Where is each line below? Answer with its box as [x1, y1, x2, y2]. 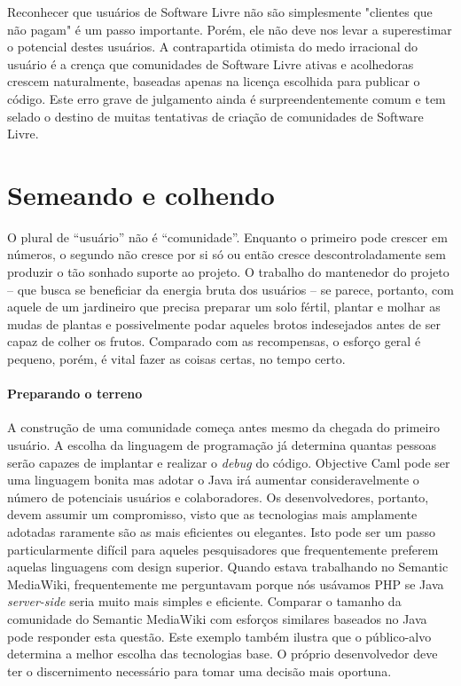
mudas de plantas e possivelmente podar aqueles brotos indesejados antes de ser [7, 314, 441, 333]
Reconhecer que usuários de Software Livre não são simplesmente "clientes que [7, 3, 433, 20]
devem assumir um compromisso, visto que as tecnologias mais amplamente [7, 505, 418, 524]
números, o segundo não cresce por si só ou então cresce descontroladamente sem [7, 245, 446, 264]
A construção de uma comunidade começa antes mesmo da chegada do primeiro [7, 418, 440, 437]
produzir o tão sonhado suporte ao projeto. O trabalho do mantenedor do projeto [7, 263, 449, 281]
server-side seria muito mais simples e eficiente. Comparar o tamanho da [7, 592, 402, 611]
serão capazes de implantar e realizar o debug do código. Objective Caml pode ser [7, 453, 450, 471]
